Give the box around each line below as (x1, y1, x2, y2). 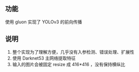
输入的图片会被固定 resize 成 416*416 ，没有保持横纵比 (12, 61, 126, 67)
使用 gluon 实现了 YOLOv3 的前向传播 (5, 19, 82, 25)
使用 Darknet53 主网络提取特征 (12, 55, 76, 61)
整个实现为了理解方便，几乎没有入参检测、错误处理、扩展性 (12, 49, 135, 55)
